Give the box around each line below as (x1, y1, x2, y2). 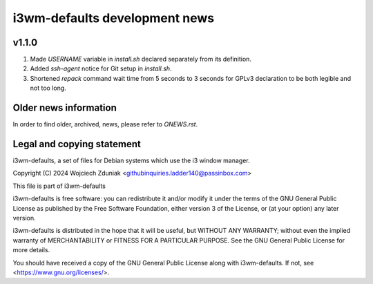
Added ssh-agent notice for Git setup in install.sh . (30, 64, 172, 73)
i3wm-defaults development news (12, 10, 215, 26)
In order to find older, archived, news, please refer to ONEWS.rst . (12, 120, 198, 129)
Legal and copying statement (12, 138, 141, 150)
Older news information (12, 102, 117, 114)
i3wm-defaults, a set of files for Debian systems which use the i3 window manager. (12, 156, 250, 165)
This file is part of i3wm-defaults (12, 182, 106, 190)
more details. (12, 246, 50, 254)
